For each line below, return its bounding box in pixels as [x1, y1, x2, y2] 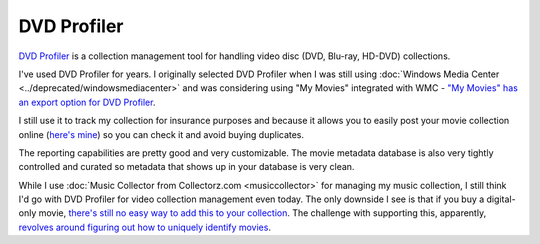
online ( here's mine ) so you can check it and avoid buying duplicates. [18, 128, 305, 140]
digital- [486, 193, 516, 205]
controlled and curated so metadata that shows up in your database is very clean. [18, 161, 355, 173]
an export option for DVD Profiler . [18, 96, 156, 108]
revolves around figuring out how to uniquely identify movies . [18, 221, 272, 233]
